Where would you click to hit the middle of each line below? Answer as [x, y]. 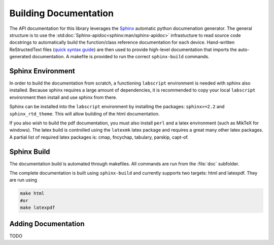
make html [32, 193]
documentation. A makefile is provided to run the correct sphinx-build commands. [121, 57]
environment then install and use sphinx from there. [63, 97]
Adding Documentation [47, 223]
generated [20, 57]
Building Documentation [62, 13]
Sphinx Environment [42, 71]
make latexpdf [38, 208]
